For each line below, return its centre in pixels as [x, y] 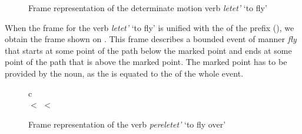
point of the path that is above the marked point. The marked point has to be [146, 62]
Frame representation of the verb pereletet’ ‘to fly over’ [127, 124]
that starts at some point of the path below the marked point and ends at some [148, 50]
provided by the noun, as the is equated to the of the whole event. [124, 73]
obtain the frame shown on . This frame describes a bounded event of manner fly [151, 39]
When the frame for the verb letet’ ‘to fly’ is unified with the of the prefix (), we [150, 27]
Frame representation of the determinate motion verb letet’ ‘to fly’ [148, 8]
